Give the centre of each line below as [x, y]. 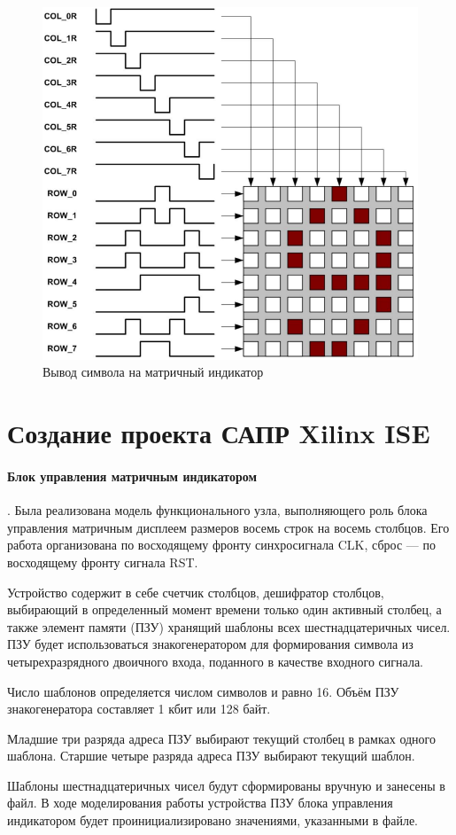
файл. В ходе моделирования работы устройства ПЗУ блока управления [200, 803]
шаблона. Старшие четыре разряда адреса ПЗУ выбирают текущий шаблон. [211, 756]
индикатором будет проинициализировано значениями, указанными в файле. [213, 820]
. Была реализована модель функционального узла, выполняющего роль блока [217, 510]
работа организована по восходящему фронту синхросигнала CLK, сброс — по [221, 545]
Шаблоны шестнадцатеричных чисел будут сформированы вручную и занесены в [226, 785]
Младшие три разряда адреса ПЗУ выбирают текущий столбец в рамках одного [221, 738]
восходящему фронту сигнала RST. [103, 562]
